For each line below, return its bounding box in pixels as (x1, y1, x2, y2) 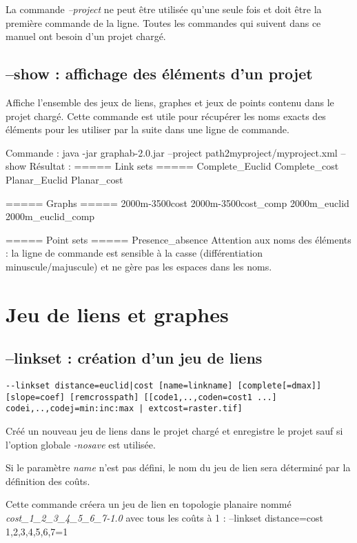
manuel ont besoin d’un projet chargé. (6, 29, 166, 43)
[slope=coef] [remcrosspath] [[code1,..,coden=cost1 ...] (6, 392, 277, 402)
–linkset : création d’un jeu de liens (6, 347, 263, 368)
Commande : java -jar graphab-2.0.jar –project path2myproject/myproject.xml (6, 145, 338, 159)
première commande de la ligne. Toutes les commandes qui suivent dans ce (6, 15, 321, 30)
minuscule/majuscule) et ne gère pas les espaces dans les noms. (6, 259, 272, 273)
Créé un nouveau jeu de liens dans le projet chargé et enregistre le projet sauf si (6, 424, 343, 438)
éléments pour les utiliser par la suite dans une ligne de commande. (6, 122, 289, 137)
